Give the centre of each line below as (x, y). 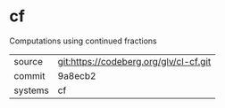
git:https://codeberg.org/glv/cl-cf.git (134, 61)
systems (31, 90)
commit (29, 75)
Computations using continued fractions (83, 41)
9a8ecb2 (77, 75)
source (28, 61)
